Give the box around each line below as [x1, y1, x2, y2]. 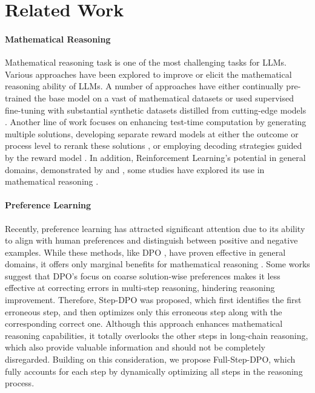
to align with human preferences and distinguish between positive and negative [5, 234, 298, 247]
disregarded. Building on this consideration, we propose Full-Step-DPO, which [5, 353, 296, 366]
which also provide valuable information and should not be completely [5, 341, 265, 354]
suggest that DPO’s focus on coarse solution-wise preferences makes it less [5, 269, 280, 282]
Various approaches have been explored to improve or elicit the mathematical [5, 67, 292, 80]
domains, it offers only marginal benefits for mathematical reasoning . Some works [5, 258, 310, 270]
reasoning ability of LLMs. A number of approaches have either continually [5, 80, 283, 92]
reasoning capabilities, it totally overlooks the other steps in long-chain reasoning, [5, 329, 308, 341]
